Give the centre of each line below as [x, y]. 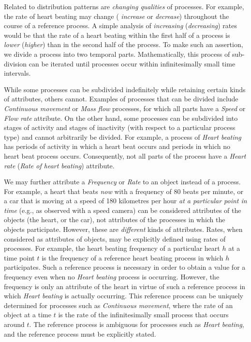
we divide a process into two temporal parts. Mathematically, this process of [117, 54]
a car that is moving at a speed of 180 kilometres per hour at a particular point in [125, 201]
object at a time [28, 315]
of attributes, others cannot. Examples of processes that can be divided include [121, 99]
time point [19, 257]
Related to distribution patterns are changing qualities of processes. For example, [124, 6]
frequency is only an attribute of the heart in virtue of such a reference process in [125, 286]
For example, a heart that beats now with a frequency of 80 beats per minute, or [124, 191]
